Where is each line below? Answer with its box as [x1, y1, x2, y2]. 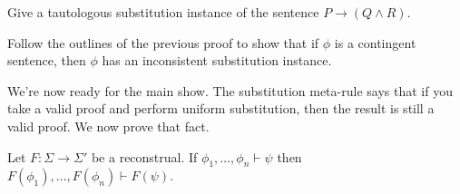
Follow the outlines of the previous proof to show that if [7, 33, 319, 52]
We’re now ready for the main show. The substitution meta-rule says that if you [7, 81, 453, 100]
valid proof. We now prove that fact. [7, 116, 210, 135]
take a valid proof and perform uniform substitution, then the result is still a [7, 99, 435, 118]
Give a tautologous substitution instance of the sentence [7, 3, 319, 21]
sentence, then [7, 51, 86, 70]
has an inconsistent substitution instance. [102, 51, 332, 70]
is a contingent [334, 33, 416, 52]
